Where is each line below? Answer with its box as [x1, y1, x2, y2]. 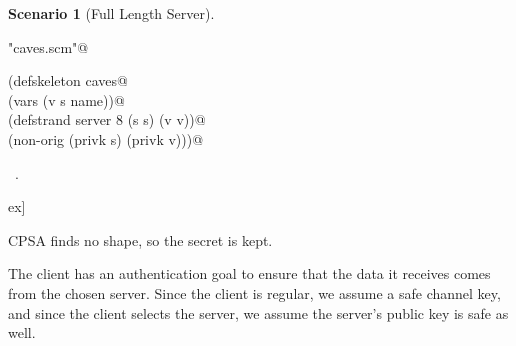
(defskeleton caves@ [8, 70, 128, 91]
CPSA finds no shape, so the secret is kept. [8, 229, 273, 250]
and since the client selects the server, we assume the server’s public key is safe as [8, 302, 509, 323]
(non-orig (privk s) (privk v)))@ [8, 128, 204, 149]
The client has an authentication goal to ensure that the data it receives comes [8, 263, 491, 284]
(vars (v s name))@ [8, 89, 125, 110]
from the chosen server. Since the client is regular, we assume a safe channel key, [8, 282, 501, 303]
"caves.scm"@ [8, 36, 89, 57]
